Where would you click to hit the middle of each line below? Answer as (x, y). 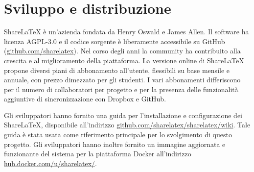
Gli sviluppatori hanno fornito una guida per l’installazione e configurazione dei (123, 115)
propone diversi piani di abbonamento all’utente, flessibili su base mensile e (117, 70)
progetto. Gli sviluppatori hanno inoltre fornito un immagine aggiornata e (115, 144)
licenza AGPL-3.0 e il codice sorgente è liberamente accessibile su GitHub (115, 41)
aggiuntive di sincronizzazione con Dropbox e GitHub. (85, 99)
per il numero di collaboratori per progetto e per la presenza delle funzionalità (121, 89)
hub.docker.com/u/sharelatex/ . (50, 163)
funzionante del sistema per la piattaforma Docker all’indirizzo (98, 154)
